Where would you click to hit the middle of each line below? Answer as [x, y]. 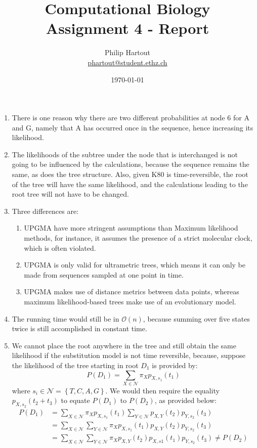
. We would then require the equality [162, 390]
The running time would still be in [66, 318]
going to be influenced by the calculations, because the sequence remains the [131, 164]
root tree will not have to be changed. [70, 194]
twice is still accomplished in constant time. [79, 328]
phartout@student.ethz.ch [127, 62]
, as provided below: [185, 400]
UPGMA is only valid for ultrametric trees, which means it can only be [135, 265]
